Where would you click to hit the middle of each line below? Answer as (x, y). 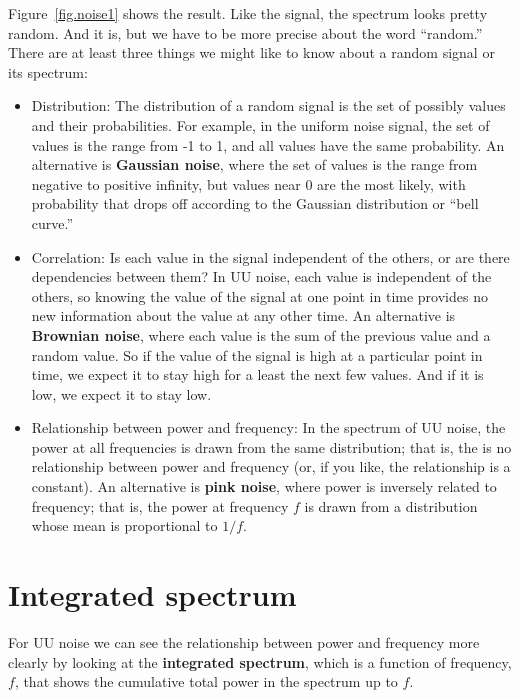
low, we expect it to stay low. (121, 393)
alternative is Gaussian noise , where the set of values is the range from (254, 164)
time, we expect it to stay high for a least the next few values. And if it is (257, 374)
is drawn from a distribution (391, 505)
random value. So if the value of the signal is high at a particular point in (257, 354)
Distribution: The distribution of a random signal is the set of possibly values (268, 105)
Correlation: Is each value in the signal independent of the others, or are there (270, 256)
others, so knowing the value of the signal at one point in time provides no (259, 295)
